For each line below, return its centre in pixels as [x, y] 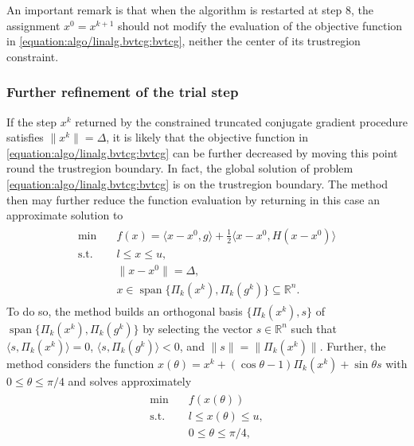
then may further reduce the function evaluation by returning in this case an [193, 199]
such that [314, 328]
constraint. [33, 56]
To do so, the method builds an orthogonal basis [125, 310]
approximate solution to [65, 215]
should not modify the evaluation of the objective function [260, 25]
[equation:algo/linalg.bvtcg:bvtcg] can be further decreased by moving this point [202, 152]
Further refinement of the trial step [123, 92]
